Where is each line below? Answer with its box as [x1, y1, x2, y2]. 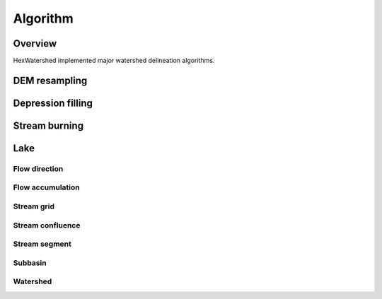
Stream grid [13, 201, 54, 211]
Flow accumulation [13, 182, 81, 192]
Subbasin [13, 258, 47, 268]
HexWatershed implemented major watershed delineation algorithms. [13, 57, 215, 65]
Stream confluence [13, 220, 81, 230]
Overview [13, 37, 57, 49]
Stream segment [13, 239, 72, 249]
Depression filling [13, 97, 93, 109]
